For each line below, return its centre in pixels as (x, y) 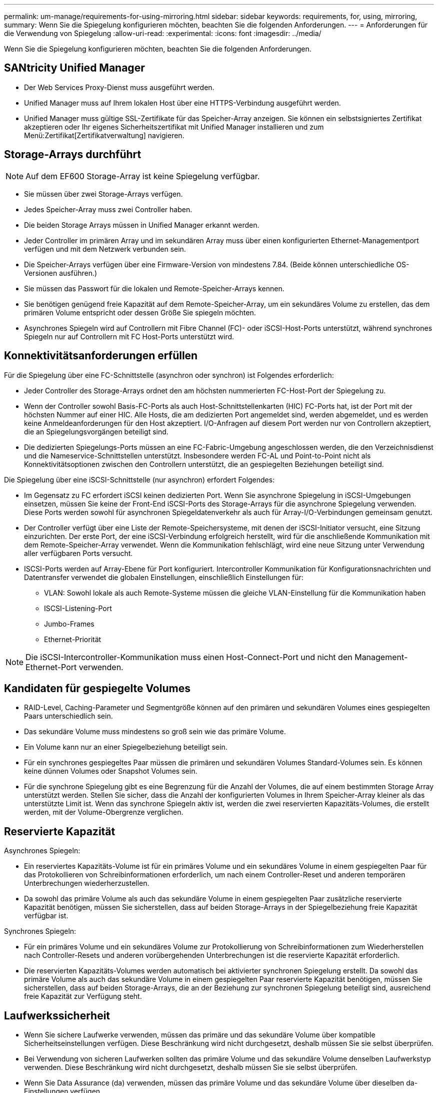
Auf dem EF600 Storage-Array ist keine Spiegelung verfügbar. (143, 176)
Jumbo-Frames (69, 624)
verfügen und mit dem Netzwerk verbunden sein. (105, 249)
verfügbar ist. (46, 916)
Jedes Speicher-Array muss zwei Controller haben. (108, 209)
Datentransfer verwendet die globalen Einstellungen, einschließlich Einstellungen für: (164, 577)
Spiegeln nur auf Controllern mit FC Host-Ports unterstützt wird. (129, 336)
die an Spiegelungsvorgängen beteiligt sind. (96, 431)
